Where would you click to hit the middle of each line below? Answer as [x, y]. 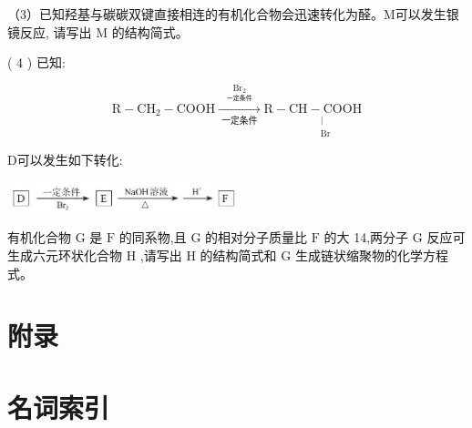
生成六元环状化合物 [65, 255]
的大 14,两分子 [366, 237]
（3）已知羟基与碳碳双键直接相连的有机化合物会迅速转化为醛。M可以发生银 [233, 14]
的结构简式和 [238, 255]
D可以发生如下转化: [65, 160]
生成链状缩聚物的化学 [359, 255]
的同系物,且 [153, 237]
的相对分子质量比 [257, 237]
